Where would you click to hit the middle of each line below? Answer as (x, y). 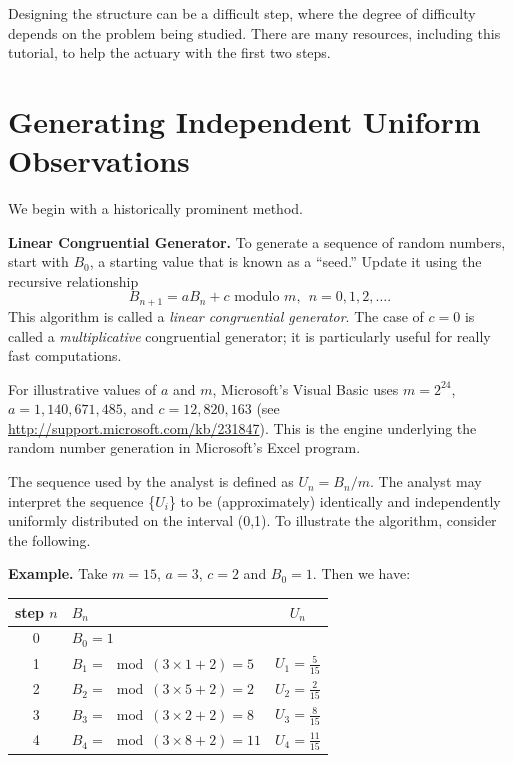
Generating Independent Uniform (244, 120)
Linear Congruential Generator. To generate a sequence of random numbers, (257, 241)
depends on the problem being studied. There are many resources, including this (254, 32)
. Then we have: (361, 573)
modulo (257, 297)
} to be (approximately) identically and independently (334, 500)
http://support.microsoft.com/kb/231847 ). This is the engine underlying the (242, 427)
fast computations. (65, 355)
